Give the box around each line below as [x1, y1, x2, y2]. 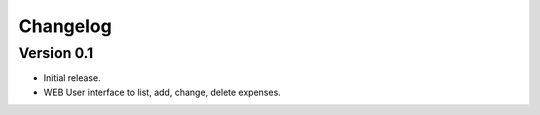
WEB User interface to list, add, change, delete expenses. [43, 86, 282, 98]
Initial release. [43, 72, 101, 84]
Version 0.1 [18, 44, 94, 62]
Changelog [18, 15, 112, 37]
